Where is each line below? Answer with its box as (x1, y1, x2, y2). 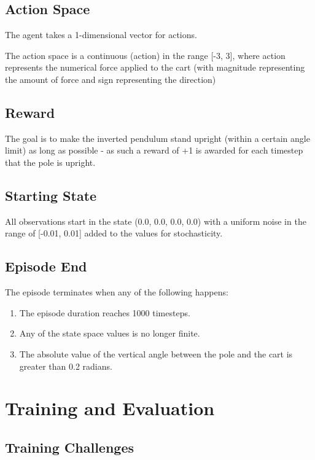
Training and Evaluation (5, 396, 215, 421)
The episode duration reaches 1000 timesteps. (19, 306, 190, 319)
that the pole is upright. (5, 155, 96, 168)
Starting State (5, 185, 97, 205)
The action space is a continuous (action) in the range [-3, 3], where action (5, 49, 286, 61)
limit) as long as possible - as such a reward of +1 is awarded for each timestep (5, 144, 303, 157)
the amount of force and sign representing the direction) (5, 72, 216, 85)
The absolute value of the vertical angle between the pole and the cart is (19, 347, 293, 360)
